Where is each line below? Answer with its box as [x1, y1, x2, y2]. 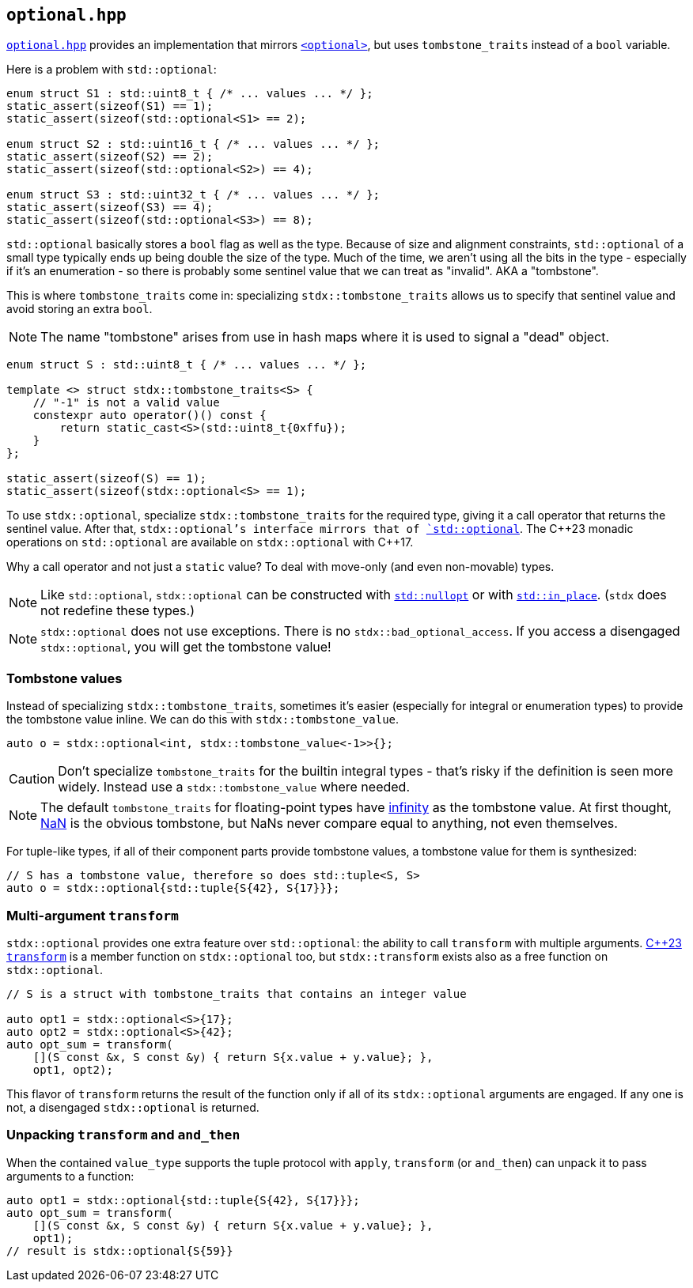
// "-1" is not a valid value [32, 396, 220, 410]
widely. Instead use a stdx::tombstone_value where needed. [58, 779, 410, 795]
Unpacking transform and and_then [6, 1127, 240, 1143]
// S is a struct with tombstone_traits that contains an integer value [6, 987, 467, 1000]
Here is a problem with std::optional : [6, 62, 217, 77]
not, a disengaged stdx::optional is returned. [6, 1100, 259, 1114]
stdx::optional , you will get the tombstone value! [40, 639, 331, 655]
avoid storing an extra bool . [6, 302, 153, 316]
